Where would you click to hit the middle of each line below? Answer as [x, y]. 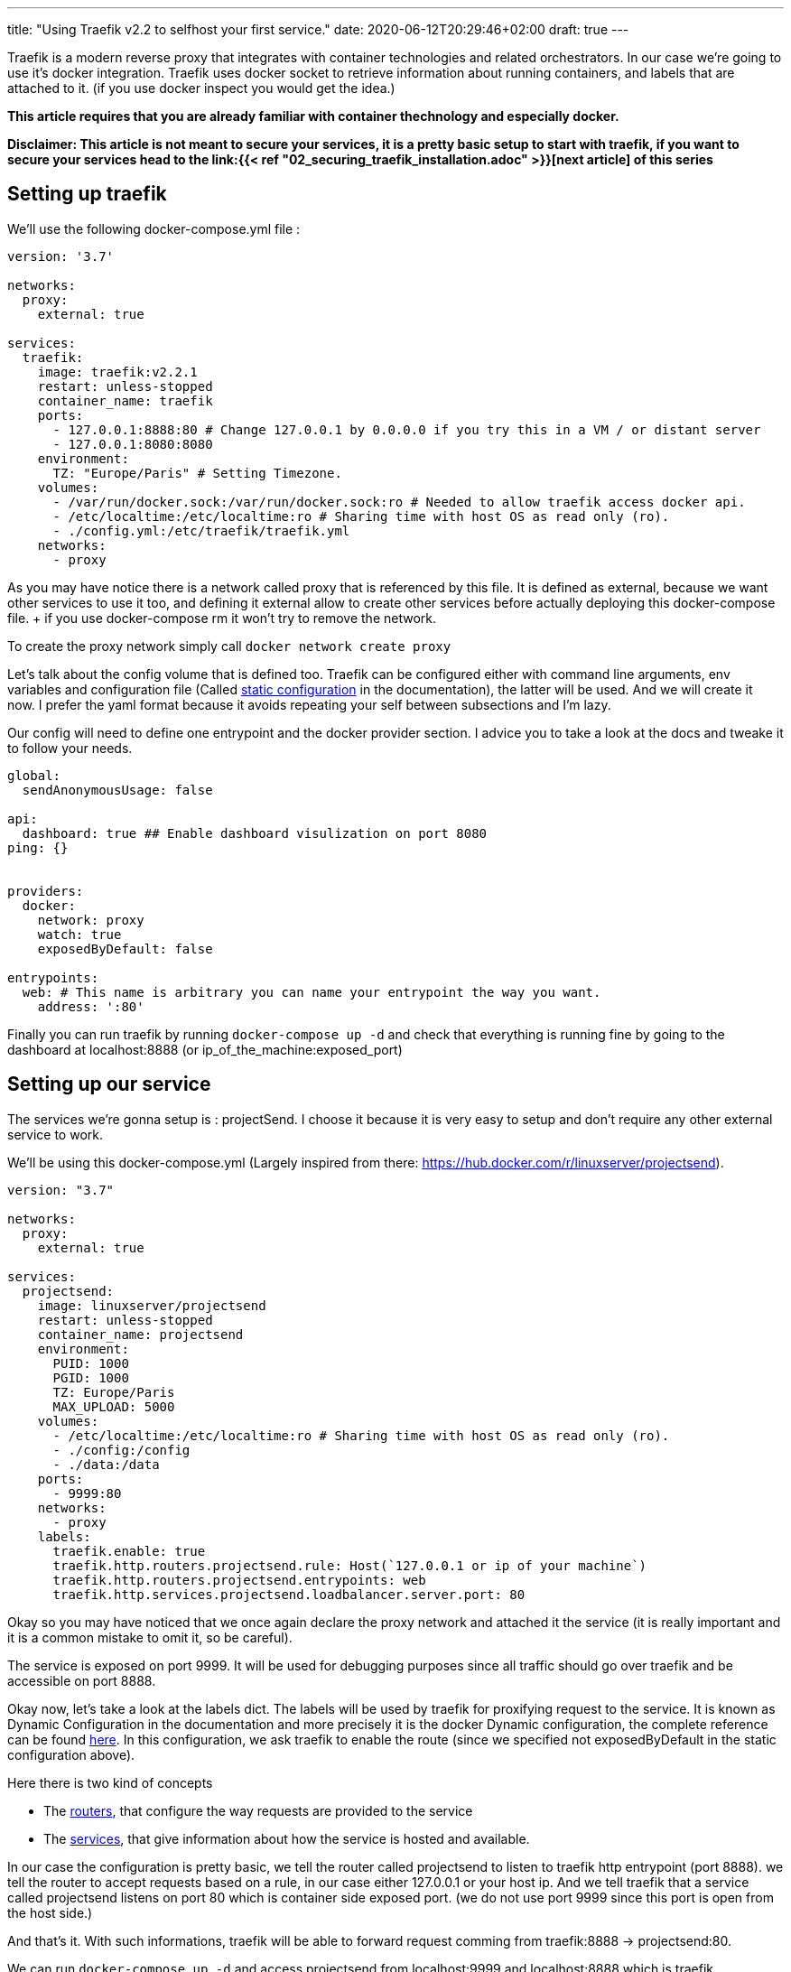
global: [34, 775]
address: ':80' [91, 1006]
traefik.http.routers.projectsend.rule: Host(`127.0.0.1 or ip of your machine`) [350, 1565]
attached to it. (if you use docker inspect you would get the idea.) [201, 88]
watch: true [79, 934]
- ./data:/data [106, 1464]
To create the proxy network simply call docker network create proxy [229, 646]
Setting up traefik [87, 194]
